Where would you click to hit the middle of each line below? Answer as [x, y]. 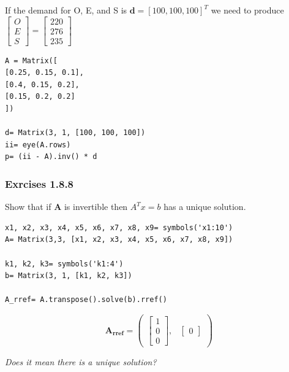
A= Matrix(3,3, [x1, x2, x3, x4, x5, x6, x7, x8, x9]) [119, 240]
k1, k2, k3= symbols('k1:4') [64, 264]
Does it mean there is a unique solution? [81, 362]
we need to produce [247, 10]
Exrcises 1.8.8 [39, 183]
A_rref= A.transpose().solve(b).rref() [86, 300]
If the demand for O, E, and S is [66, 10]
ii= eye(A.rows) [38, 145]
